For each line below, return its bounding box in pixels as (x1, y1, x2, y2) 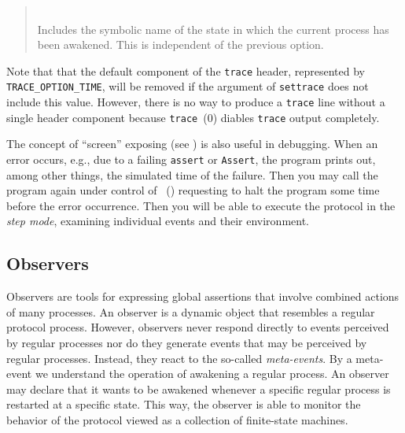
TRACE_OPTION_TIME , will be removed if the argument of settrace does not (6, 78, 369, 94)
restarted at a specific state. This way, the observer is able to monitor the (6, 396, 361, 413)
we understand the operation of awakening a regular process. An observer (35, 365, 389, 382)
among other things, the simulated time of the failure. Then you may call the (6, 166, 378, 183)
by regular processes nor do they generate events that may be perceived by (6, 335, 367, 351)
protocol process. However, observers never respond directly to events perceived (6, 319, 389, 335)
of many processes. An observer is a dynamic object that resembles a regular (6, 303, 375, 320)
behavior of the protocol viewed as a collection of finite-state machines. (6, 411, 348, 427)
